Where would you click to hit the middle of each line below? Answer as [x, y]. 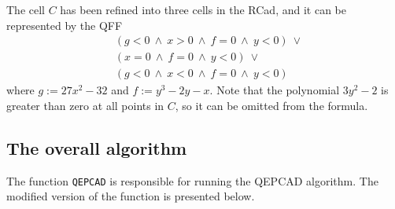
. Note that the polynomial [275, 90]
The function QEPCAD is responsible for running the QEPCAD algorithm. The [192, 180]
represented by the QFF [65, 25]
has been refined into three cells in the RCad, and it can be [203, 9]
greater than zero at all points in [85, 105]
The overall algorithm [97, 147]
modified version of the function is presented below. [131, 196]
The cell [26, 9]
